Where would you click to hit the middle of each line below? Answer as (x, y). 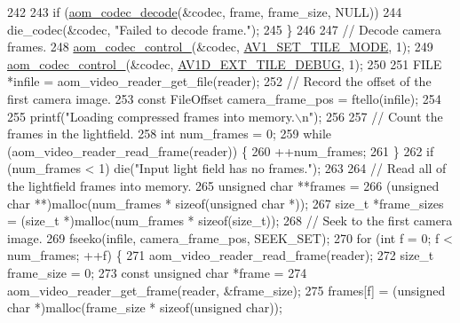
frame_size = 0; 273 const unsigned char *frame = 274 (157, 272)
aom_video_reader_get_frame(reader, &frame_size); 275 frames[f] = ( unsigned (226, 290)
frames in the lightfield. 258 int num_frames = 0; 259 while (170, 134)
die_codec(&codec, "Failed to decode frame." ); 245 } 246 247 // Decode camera (224, 29)
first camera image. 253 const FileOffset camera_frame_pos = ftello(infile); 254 (224, 98)
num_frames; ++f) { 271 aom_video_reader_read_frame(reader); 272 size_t (221, 255)
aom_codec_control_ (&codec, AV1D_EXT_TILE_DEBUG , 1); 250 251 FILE (225, 63)
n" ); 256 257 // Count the (372, 116)
